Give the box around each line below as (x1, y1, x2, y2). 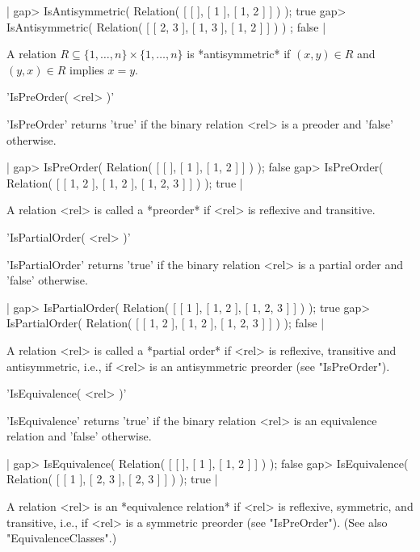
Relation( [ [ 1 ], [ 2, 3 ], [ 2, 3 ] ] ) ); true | (6, 470, 218, 487)
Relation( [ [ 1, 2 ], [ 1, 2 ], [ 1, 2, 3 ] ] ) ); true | (6, 174, 243, 191)
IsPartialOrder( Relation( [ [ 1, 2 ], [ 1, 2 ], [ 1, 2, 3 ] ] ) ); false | (6, 314, 325, 331)
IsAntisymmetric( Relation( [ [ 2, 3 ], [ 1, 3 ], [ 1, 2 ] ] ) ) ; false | (6, 18, 326, 35)
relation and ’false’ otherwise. (6, 428, 152, 445)
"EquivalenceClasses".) (6, 529, 117, 546)
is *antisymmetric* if (187, 45, 291, 62)
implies (69, 61, 104, 78)
